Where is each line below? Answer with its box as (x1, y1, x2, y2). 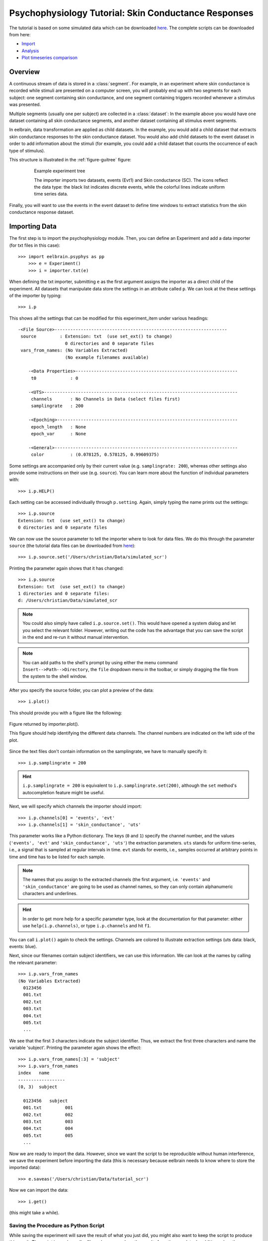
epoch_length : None (31, 424, 86, 429)
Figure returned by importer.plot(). (9, 721, 79, 727)
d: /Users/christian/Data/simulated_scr (18, 598, 118, 603)
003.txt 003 (23, 1119, 73, 1124)
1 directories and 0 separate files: (18, 591, 110, 596)
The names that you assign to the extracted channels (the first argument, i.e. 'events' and (22, 877, 210, 883)
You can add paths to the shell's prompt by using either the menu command (22, 659, 178, 665)
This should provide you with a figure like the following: (9, 710, 123, 716)
